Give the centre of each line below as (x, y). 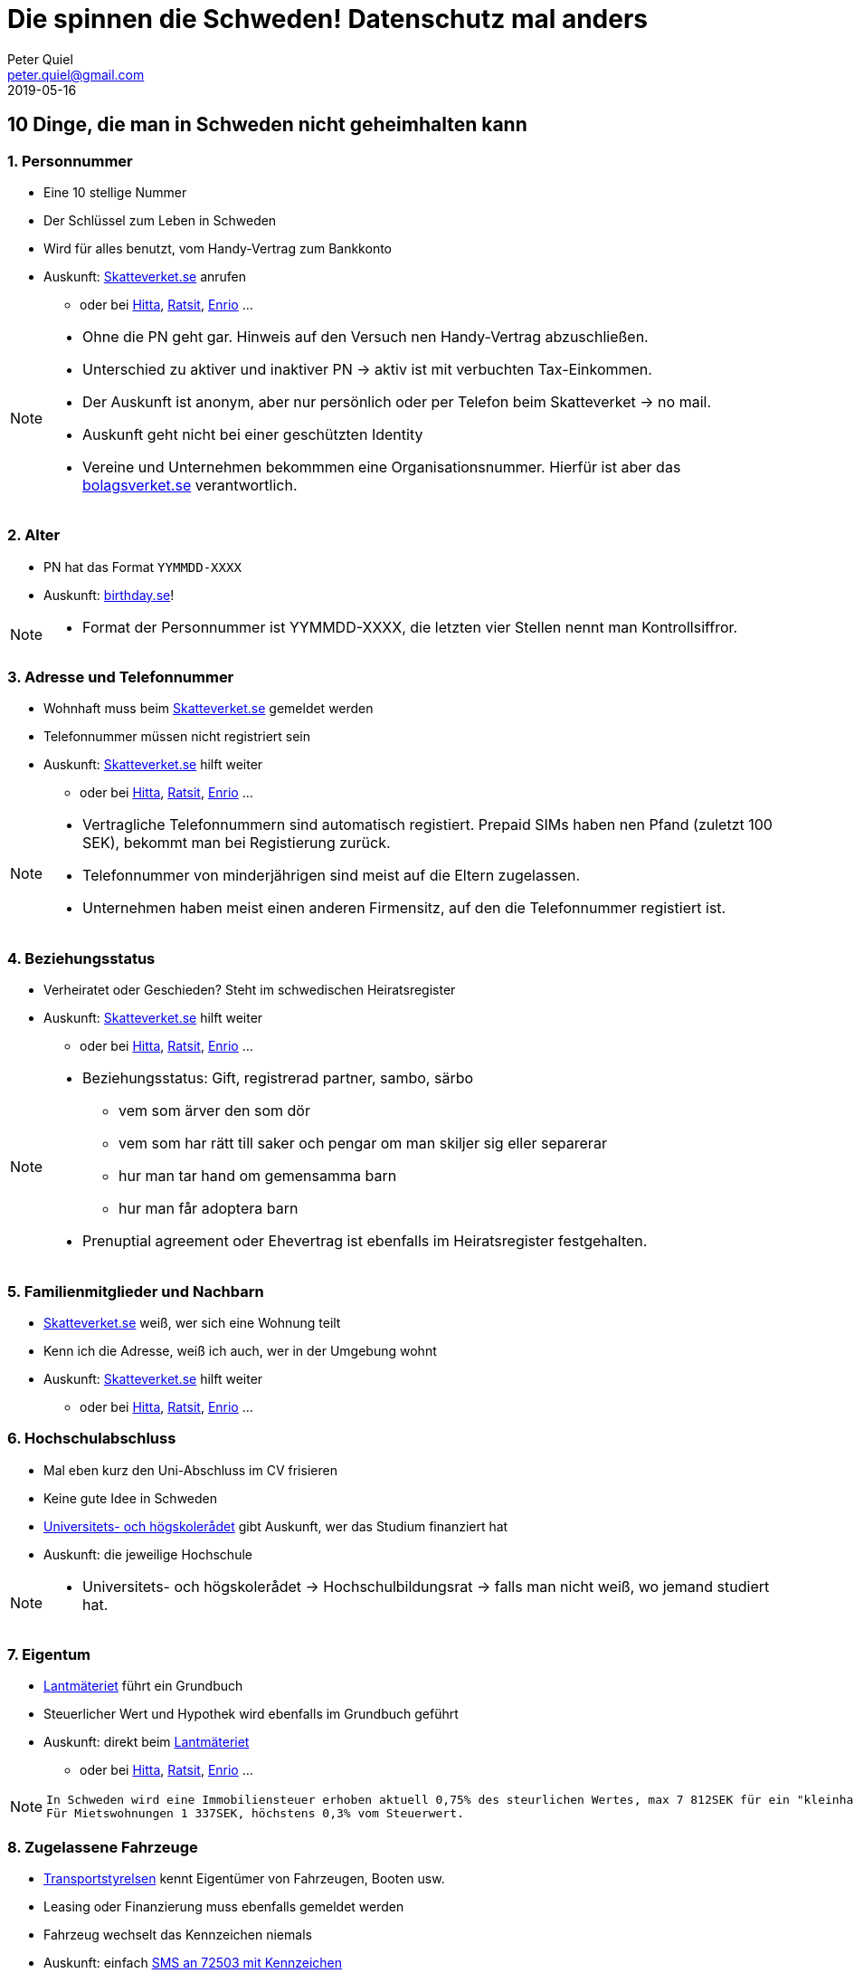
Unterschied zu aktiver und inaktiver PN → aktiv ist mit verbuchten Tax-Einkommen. (367, 369)
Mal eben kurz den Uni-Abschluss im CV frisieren (190, 1470)
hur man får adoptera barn (209, 1209)
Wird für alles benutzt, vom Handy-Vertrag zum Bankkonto (218, 248)
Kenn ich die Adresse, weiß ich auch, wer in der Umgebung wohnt (240, 1350)
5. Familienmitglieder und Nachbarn (136, 1291)
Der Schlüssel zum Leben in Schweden (160, 220)
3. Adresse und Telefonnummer (121, 677)
